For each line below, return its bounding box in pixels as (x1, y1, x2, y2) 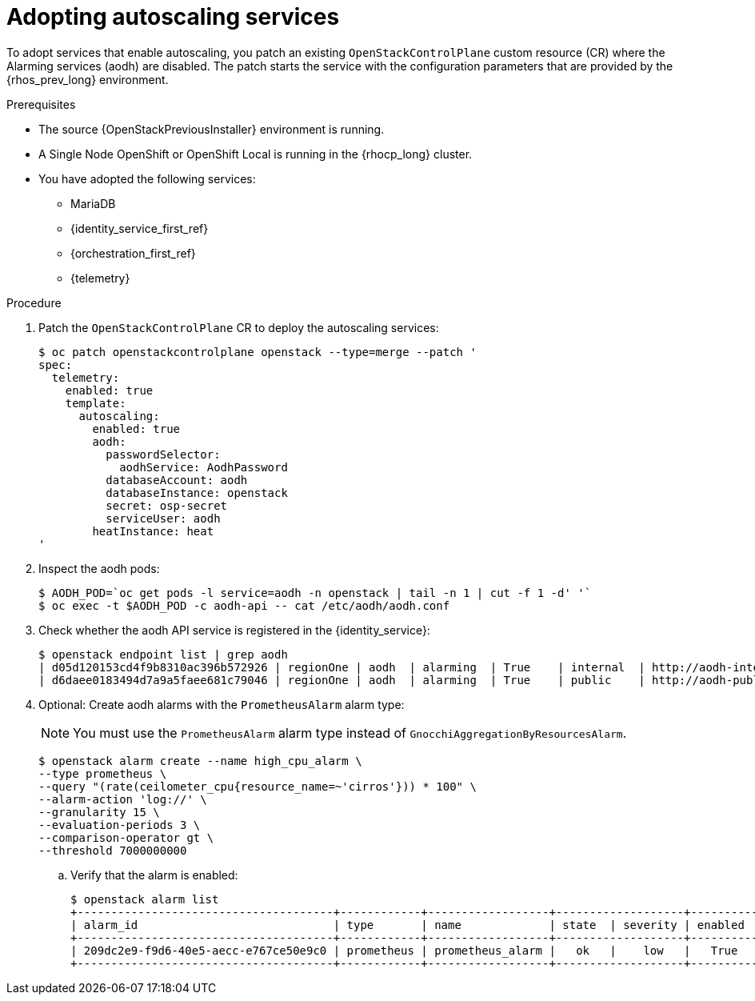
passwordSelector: (106, 447, 221, 461)
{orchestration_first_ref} (70, 246, 196, 260)
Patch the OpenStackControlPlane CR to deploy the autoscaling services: (38, 320, 439, 334)
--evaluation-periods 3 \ (38, 818, 201, 831)
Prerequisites (6, 97, 76, 111)
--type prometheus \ (38, 767, 167, 780)
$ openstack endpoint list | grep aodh (38, 647, 288, 661)
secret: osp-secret (106, 498, 228, 512)
